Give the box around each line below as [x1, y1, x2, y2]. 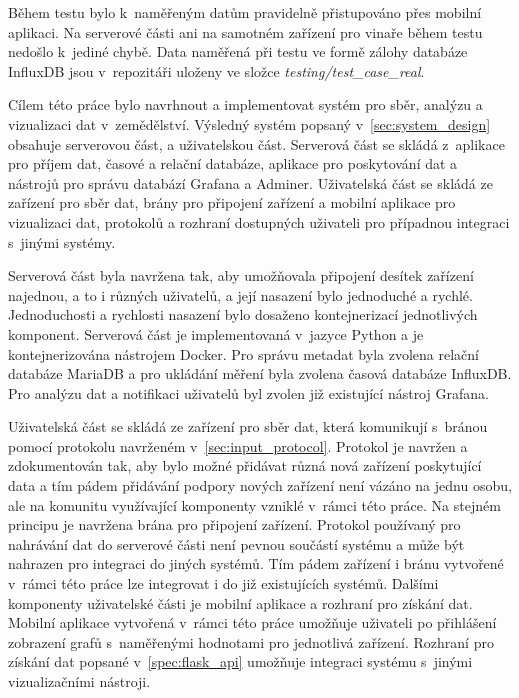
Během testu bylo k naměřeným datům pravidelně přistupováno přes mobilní [8, 2, 482, 22]
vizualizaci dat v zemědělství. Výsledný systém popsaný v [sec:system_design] [8, 113, 491, 134]
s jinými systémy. [8, 231, 116, 252]
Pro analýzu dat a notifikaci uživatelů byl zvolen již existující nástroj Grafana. [8, 382, 489, 403]
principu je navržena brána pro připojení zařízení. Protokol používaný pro [8, 514, 461, 535]
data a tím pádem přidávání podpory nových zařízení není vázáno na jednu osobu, [8, 475, 512, 496]
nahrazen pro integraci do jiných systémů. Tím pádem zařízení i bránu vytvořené [8, 553, 504, 574]
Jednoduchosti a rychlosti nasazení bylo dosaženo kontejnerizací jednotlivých [8, 304, 478, 325]
